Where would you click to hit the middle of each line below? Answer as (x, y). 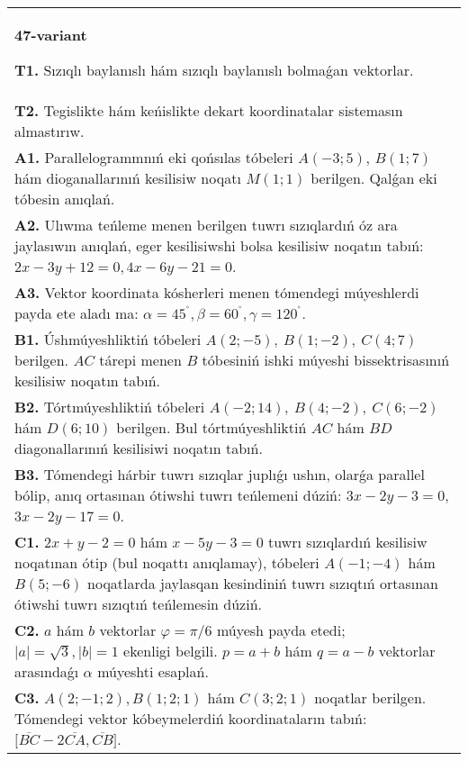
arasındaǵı (47, 671)
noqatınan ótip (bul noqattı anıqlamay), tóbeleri (167, 562)
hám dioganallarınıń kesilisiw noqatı (128, 178)
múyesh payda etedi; (281, 630)
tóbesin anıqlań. (65, 199)
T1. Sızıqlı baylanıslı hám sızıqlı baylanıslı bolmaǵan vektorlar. (214, 70)
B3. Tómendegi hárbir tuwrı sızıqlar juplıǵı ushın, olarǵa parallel (220, 474)
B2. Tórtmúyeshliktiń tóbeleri (110, 407)
